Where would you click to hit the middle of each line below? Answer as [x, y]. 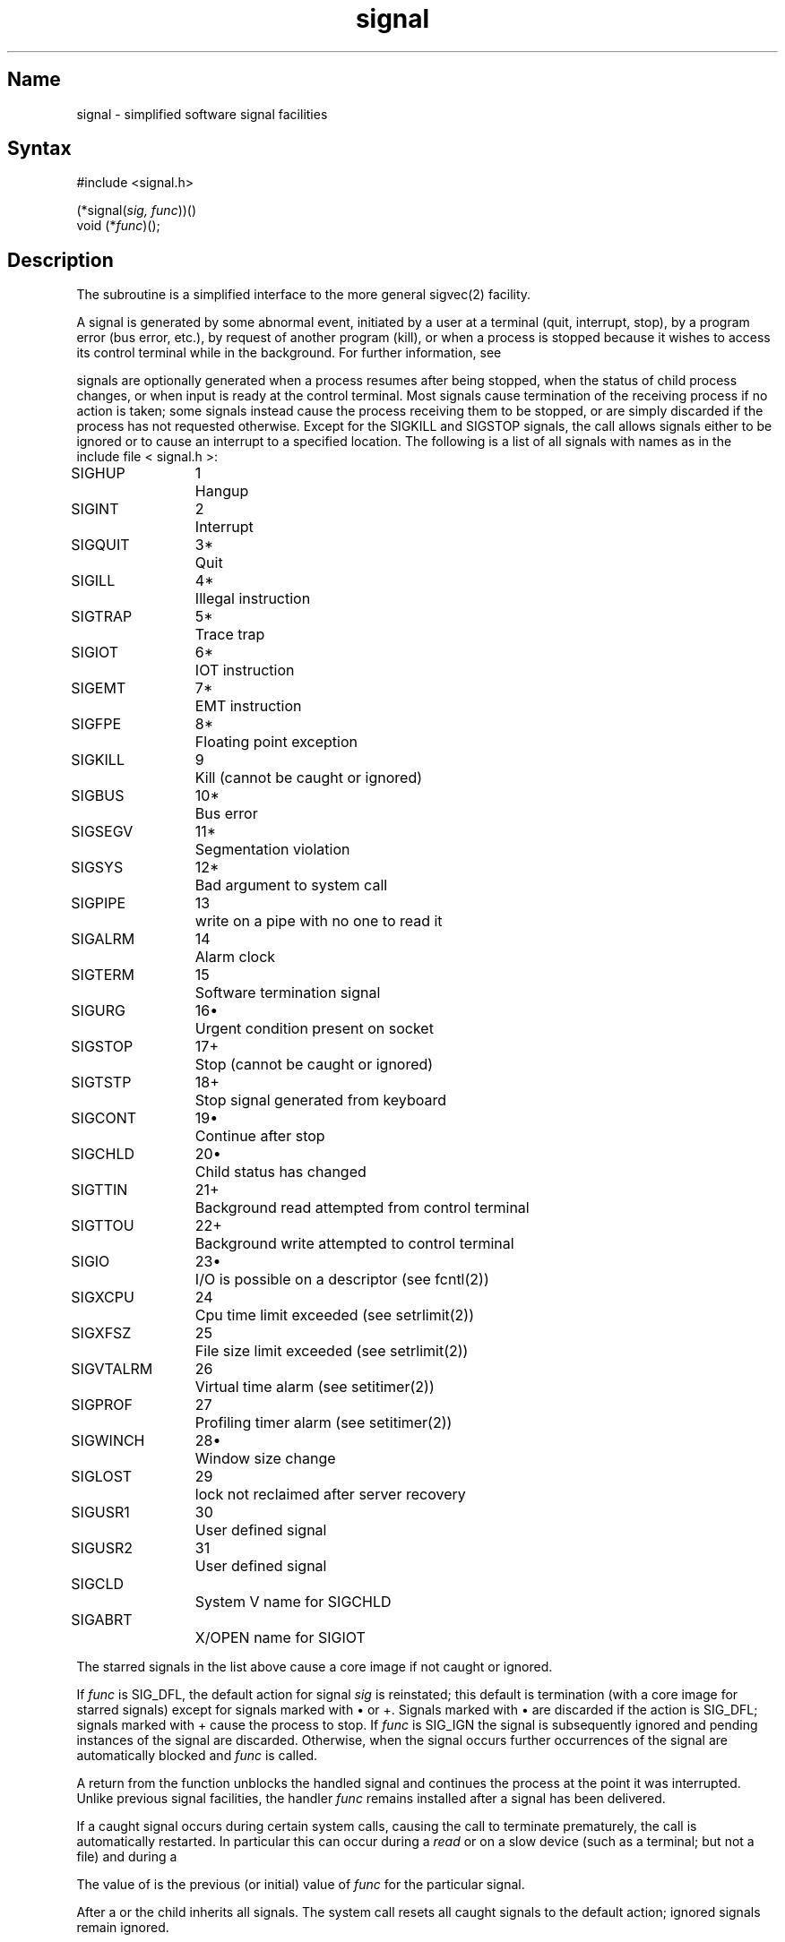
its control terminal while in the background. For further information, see [289, 353]
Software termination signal [288, 993]
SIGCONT [104, 1118]
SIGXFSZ [101, 1333]
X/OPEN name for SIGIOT [280, 1638]
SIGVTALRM [112, 1369]
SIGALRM [103, 939]
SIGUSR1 [100, 1512]
